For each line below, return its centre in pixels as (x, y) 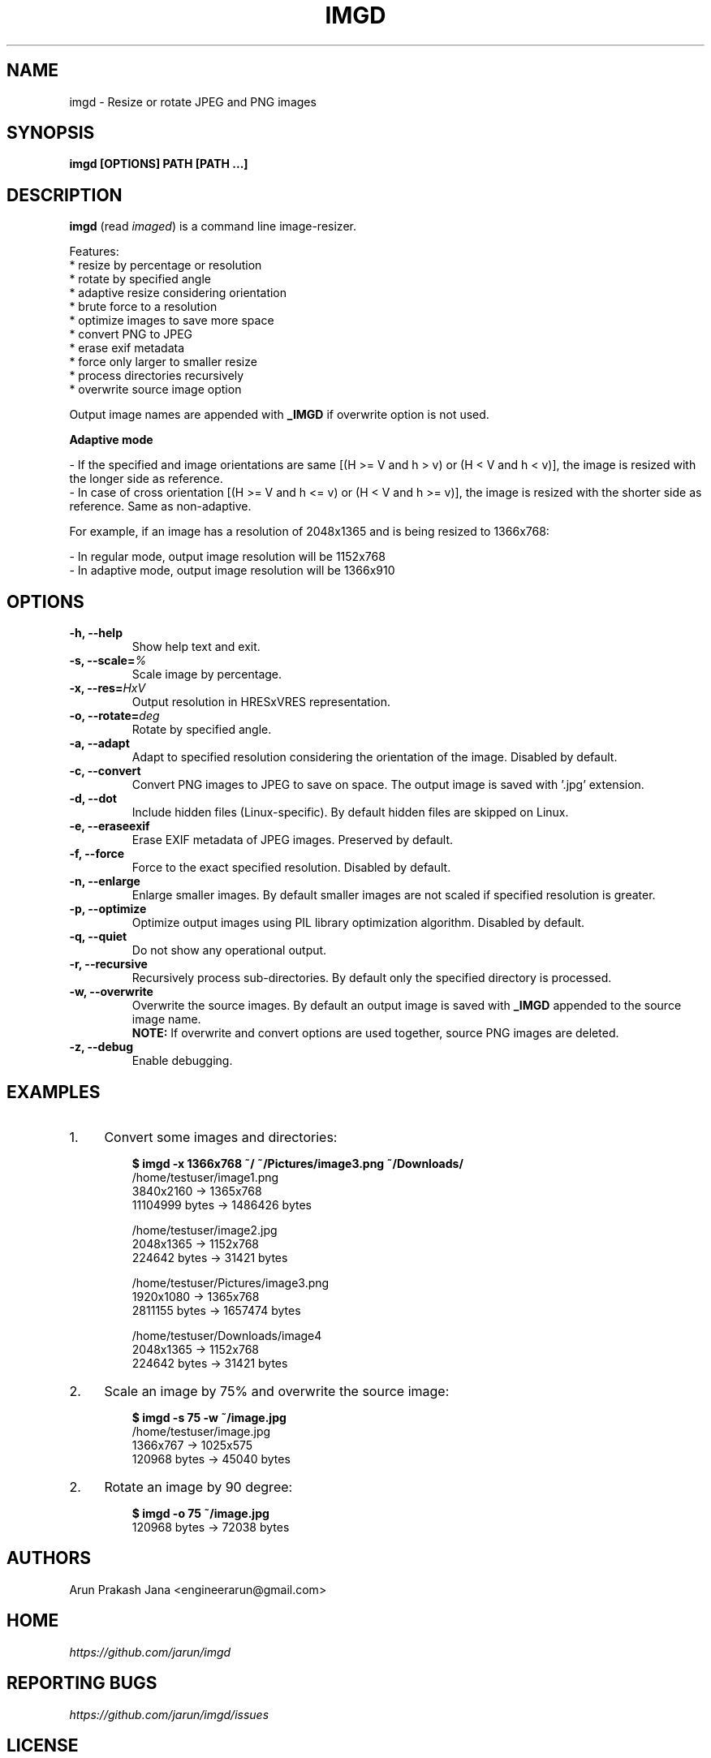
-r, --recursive (108, 964)
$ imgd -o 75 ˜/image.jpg (200, 1513)
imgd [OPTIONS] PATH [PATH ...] (159, 164)
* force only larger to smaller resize (163, 362)
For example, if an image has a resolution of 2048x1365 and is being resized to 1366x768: (309, 532)
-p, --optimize (108, 909)
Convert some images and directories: (221, 1137)
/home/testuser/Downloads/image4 (227, 1335)
